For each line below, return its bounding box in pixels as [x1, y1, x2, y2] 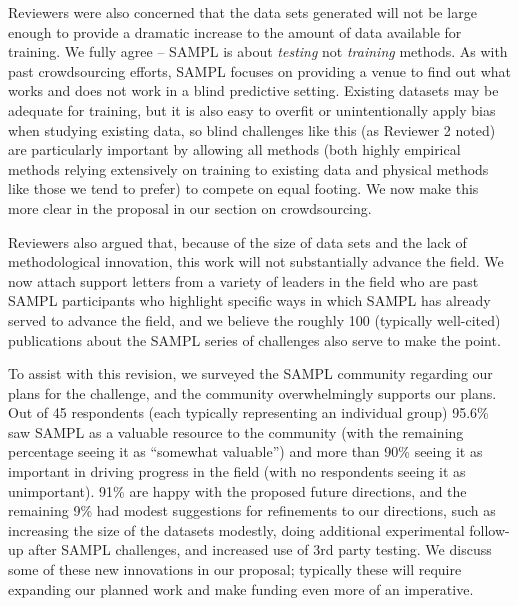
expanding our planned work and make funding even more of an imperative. [8, 578, 474, 599]
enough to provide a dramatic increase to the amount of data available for [8, 21, 462, 42]
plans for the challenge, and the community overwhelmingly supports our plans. [8, 382, 497, 403]
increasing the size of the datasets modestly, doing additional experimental [8, 519, 465, 540]
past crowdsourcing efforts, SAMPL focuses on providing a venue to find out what [8, 60, 512, 81]
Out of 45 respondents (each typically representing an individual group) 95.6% [8, 402, 489, 423]
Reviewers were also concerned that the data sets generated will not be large [8, 2, 477, 22]
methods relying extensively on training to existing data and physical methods [8, 158, 489, 179]
